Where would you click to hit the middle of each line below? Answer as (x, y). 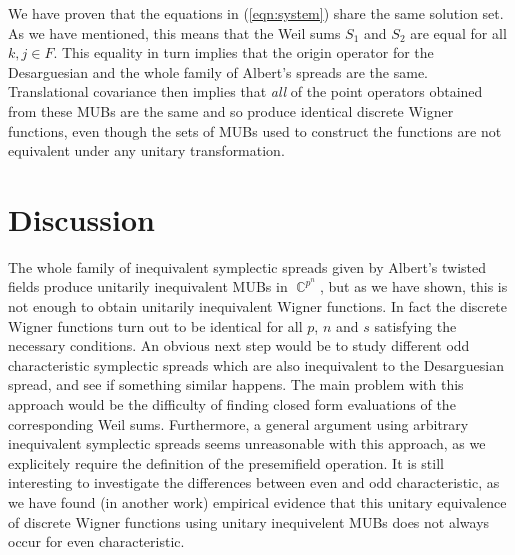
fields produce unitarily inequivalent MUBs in (148, 286)
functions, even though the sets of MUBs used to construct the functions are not (255, 130)
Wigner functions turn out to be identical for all (155, 325)
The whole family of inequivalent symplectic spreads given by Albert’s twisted (247, 266)
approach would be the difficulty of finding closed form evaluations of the (232, 404)
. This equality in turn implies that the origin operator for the (243, 52)
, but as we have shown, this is (413, 286)
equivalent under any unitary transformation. (146, 150)
